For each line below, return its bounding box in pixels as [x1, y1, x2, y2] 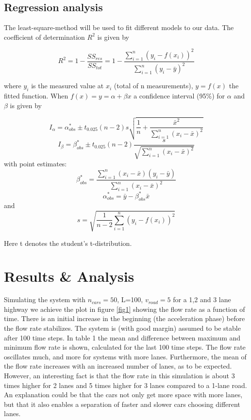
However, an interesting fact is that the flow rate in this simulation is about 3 [4, 370, 235, 380]
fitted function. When [4, 91, 68, 101]
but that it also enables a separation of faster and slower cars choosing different [4, 399, 240, 409]
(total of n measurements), [114, 81, 193, 91]
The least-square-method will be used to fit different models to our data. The [4, 22, 234, 32]
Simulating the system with [4, 294, 86, 305]
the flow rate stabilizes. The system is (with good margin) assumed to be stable [4, 323, 241, 333]
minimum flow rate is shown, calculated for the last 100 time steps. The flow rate [4, 342, 246, 352]
